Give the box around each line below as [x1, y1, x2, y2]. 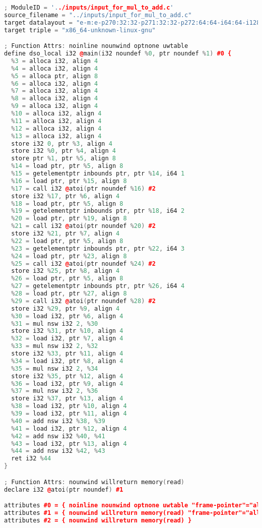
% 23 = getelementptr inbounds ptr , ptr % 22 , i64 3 [11, 245, 185, 252]
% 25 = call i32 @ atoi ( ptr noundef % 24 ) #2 [11, 260, 156, 267]
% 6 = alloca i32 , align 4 [11, 80, 98, 87]
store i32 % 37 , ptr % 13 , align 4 [11, 395, 123, 402]
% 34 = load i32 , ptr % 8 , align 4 [11, 357, 123, 365]
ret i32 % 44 [11, 455, 51, 462]
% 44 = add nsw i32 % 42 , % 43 [11, 447, 105, 455]
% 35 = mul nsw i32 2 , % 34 [11, 365, 98, 372]
